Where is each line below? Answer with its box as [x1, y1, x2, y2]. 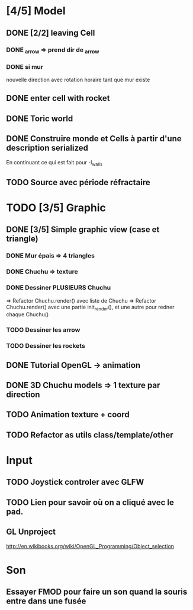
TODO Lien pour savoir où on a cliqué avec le [6, 497, 175, 507]
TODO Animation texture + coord [6, 409, 130, 420]
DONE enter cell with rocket [6, 93, 110, 103]
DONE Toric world [6, 113, 73, 123]
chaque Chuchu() [6, 311, 49, 318]
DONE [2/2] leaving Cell [6, 28, 95, 38]
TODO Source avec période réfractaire [6, 177, 150, 188]
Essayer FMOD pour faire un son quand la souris [6, 587, 188, 597]
